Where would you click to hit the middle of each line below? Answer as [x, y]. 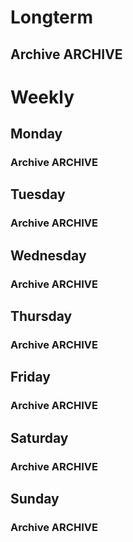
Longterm [51, 17]
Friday [30, 377]
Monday [36, 134]
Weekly [42, 97]
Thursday [41, 316]
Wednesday [48, 255]
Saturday [39, 437]
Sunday [35, 499]
